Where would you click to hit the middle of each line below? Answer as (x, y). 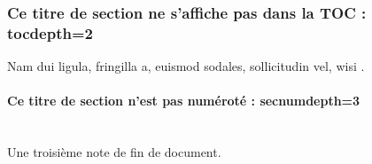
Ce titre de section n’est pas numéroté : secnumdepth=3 (184, 101)
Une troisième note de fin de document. (114, 152)
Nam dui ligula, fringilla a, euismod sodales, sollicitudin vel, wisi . (186, 66)
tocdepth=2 (50, 32)
